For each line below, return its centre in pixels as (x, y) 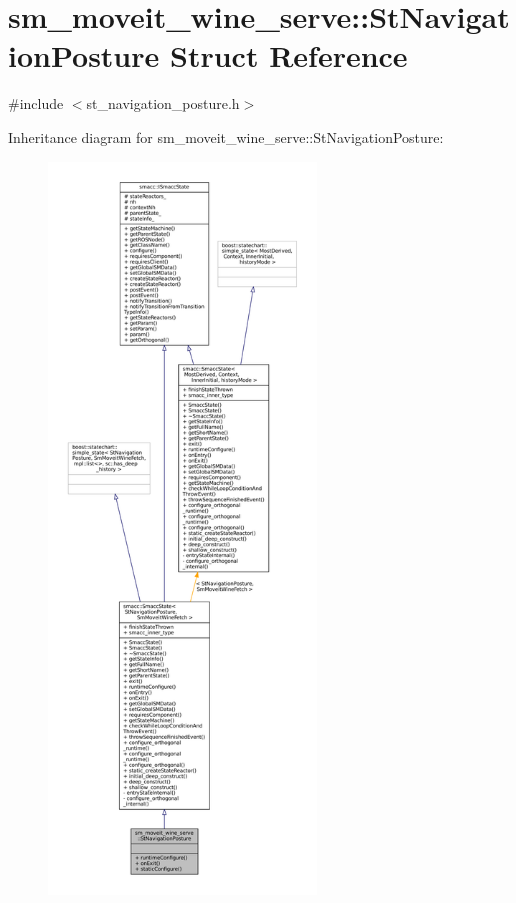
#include (36, 103)
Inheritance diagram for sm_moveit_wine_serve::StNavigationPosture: (226, 136)
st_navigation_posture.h (163, 103)
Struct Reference (289, 55)
